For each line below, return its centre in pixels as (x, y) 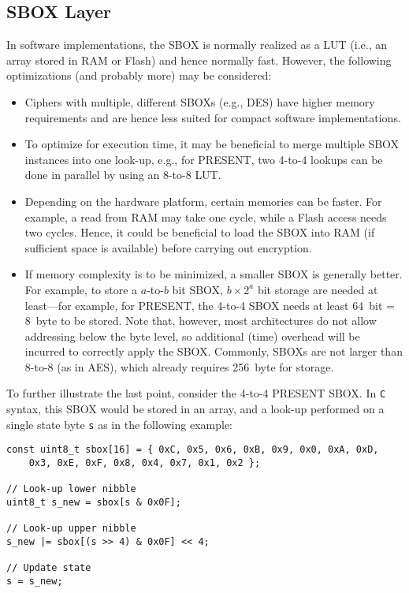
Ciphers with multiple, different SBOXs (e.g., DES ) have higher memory (200, 101)
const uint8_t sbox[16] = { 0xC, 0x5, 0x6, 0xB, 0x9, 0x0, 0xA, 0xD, (193, 450)
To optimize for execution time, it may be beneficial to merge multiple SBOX (212, 144)
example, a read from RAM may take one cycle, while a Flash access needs (206, 216)
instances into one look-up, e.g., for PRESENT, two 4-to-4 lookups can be (204, 159)
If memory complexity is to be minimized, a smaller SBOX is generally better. (214, 274)
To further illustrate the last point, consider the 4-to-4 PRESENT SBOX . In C (196, 393)
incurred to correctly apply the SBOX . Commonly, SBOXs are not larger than (214, 351)
